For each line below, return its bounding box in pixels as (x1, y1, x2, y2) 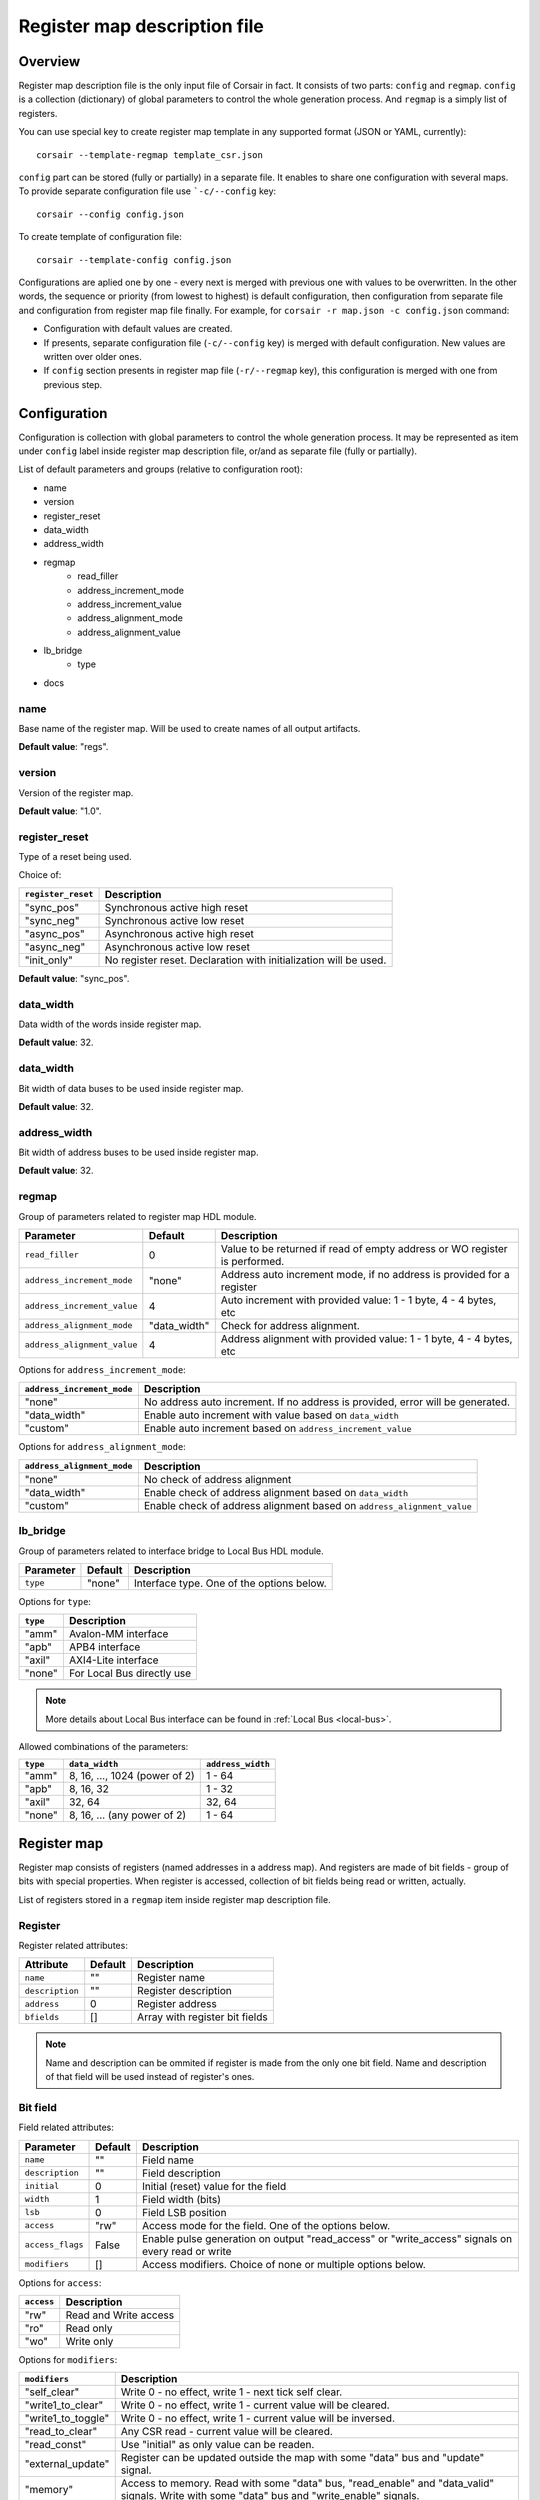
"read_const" (24, 2438, 87, 2452)
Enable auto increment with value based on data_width (143, 1408, 399, 1422)
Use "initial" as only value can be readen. (120, 2438, 315, 2452)
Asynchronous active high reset (104, 926, 255, 940)
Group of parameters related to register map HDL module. (18, 1210, 257, 1222)
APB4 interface (68, 1640, 141, 1654)
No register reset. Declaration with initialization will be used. (104, 953, 387, 967)
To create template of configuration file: (18, 231, 182, 243)
